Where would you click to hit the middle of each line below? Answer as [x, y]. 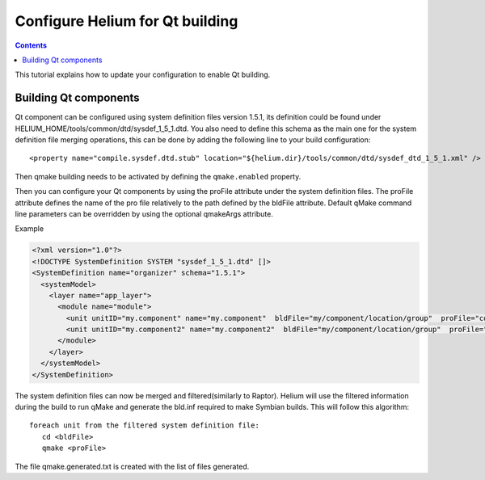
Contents [31, 45]
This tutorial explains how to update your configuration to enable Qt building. [143, 75]
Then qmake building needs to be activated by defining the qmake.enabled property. [158, 176]
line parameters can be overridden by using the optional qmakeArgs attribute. [144, 213]
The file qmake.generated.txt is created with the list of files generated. [132, 466]
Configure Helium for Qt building [127, 21]
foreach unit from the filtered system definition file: [145, 425]
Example [30, 229]
